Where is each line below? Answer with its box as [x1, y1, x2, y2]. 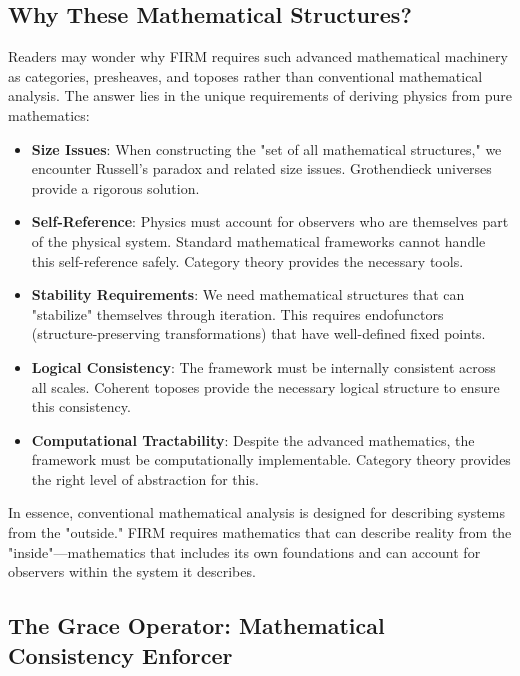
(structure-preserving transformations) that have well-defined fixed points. [31, 323, 486, 344]
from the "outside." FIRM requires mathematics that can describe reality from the [8, 522, 512, 543]
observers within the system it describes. [8, 561, 256, 582]
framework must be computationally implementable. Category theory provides [31, 449, 511, 470]
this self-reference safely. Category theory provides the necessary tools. [31, 250, 464, 271]
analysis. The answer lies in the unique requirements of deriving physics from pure [8, 85, 512, 106]
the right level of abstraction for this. [31, 468, 259, 489]
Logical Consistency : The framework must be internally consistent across [31, 356, 496, 377]
